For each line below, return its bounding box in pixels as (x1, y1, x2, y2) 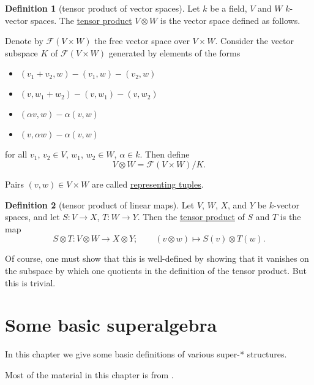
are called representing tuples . (91, 177, 204, 190)
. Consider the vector (215, 34, 294, 47)
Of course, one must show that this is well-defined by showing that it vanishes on (5, 252, 309, 265)
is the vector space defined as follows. (160, 13, 301, 26)
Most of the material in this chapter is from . (5, 368, 174, 381)
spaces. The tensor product (31, 13, 132, 26)
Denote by (5, 34, 43, 47)
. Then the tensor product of (137, 210, 245, 223)
